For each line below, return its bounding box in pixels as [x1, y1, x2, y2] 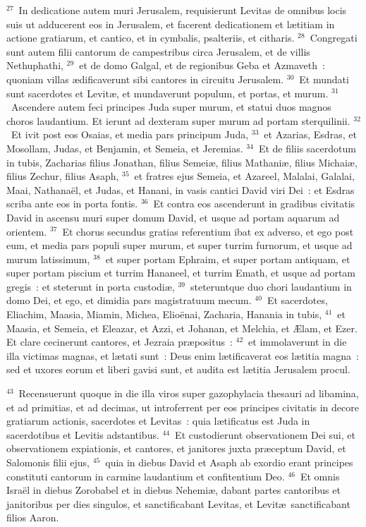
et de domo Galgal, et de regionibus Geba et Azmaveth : [79, 58, 325, 73]
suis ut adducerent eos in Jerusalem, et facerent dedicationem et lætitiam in [6, 16, 335, 31]
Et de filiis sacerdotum [258, 140, 356, 155]
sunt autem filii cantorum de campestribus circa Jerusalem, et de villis [6, 44, 310, 59]
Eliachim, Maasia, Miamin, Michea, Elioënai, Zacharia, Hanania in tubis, [6, 307, 322, 322]
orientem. [6, 224, 47, 238]
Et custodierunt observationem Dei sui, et [175, 427, 355, 442]
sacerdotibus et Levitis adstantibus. [6, 427, 159, 442]
